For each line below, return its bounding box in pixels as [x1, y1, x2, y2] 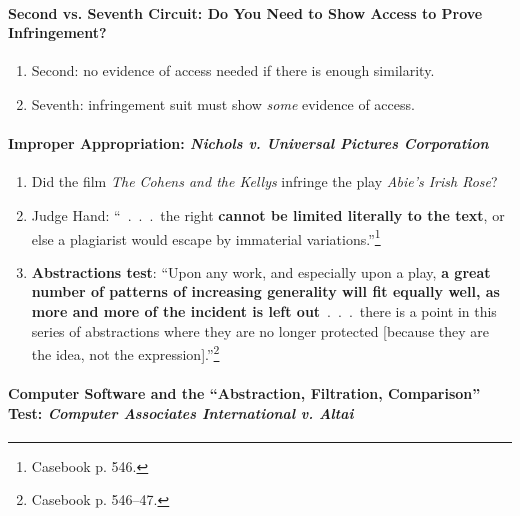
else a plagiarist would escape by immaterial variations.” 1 [31, 225, 381, 249]
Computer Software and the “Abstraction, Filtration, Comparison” [8, 383, 481, 404]
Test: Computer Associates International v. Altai [8, 402, 354, 423]
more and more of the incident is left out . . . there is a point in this [31, 301, 497, 321]
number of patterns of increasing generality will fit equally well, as [31, 281, 500, 302]
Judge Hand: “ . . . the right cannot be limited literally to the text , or [31, 204, 505, 225]
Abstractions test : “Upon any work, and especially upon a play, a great [31, 261, 491, 282]
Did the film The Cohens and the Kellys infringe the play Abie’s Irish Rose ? [31, 171, 498, 192]
